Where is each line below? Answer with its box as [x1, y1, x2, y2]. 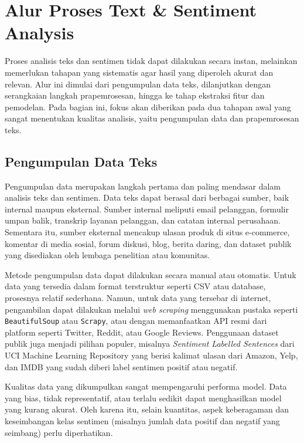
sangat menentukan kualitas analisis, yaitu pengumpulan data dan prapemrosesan [5, 112, 299, 124]
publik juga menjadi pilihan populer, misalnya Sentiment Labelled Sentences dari [5, 337, 295, 350]
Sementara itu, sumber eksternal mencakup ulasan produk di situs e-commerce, [5, 226, 290, 238]
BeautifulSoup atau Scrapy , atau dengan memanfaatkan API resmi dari [5, 315, 267, 327]
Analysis [5, 21, 74, 45]
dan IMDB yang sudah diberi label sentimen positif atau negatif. [5, 360, 238, 373]
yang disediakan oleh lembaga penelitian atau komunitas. [5, 249, 210, 261]
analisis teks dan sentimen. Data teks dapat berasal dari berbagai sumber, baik [5, 191, 289, 204]
